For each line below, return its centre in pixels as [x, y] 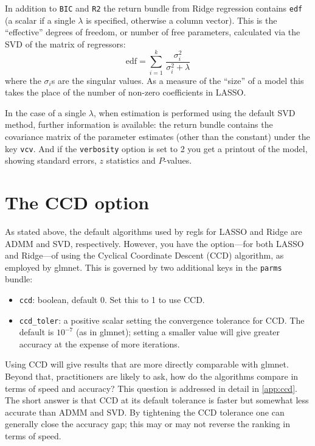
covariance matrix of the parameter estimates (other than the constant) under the [157, 136]
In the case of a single [46, 112]
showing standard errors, [51, 160]
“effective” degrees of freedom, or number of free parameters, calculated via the [153, 32]
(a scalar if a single [40, 20]
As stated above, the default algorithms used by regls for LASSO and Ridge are [154, 231]
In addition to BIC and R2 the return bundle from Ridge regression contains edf [154, 8]
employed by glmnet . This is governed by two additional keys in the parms [144, 267]
